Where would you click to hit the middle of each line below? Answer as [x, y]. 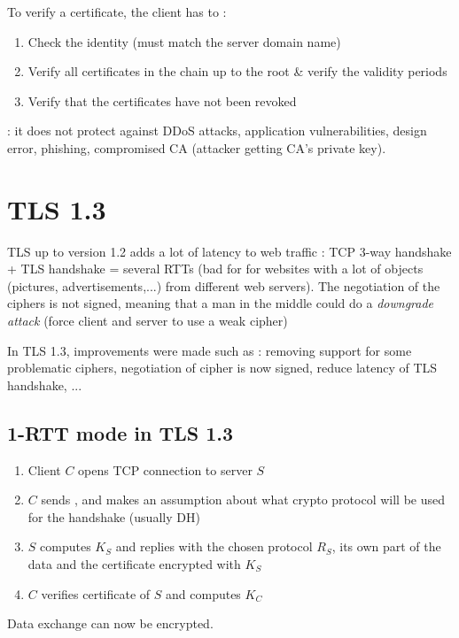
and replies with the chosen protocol [214, 546]
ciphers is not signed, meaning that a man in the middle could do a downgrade [221, 303]
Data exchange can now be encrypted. [110, 623]
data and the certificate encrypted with [134, 564]
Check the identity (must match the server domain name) [184, 41]
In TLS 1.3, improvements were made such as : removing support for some [210, 350]
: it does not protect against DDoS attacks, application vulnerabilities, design [217, 131]
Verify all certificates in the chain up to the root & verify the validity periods [237, 71]
